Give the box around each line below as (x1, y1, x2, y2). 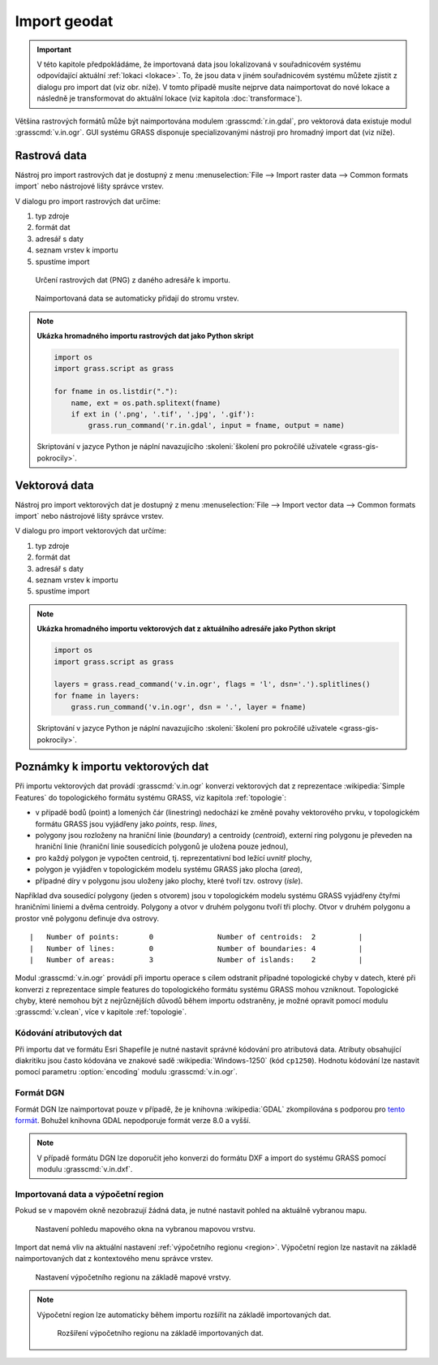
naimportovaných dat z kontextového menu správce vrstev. (15, 1254, 213, 1263)
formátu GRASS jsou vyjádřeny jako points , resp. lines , (35, 819, 217, 828)
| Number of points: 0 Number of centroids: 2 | (29, 932, 363, 942)
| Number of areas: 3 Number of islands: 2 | (29, 955, 363, 964)
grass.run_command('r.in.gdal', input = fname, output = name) (88, 421, 345, 430)
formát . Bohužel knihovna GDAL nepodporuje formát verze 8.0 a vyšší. (15, 1115, 251, 1125)
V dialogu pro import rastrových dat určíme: (15, 196, 161, 206)
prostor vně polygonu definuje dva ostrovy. (15, 914, 160, 923)
